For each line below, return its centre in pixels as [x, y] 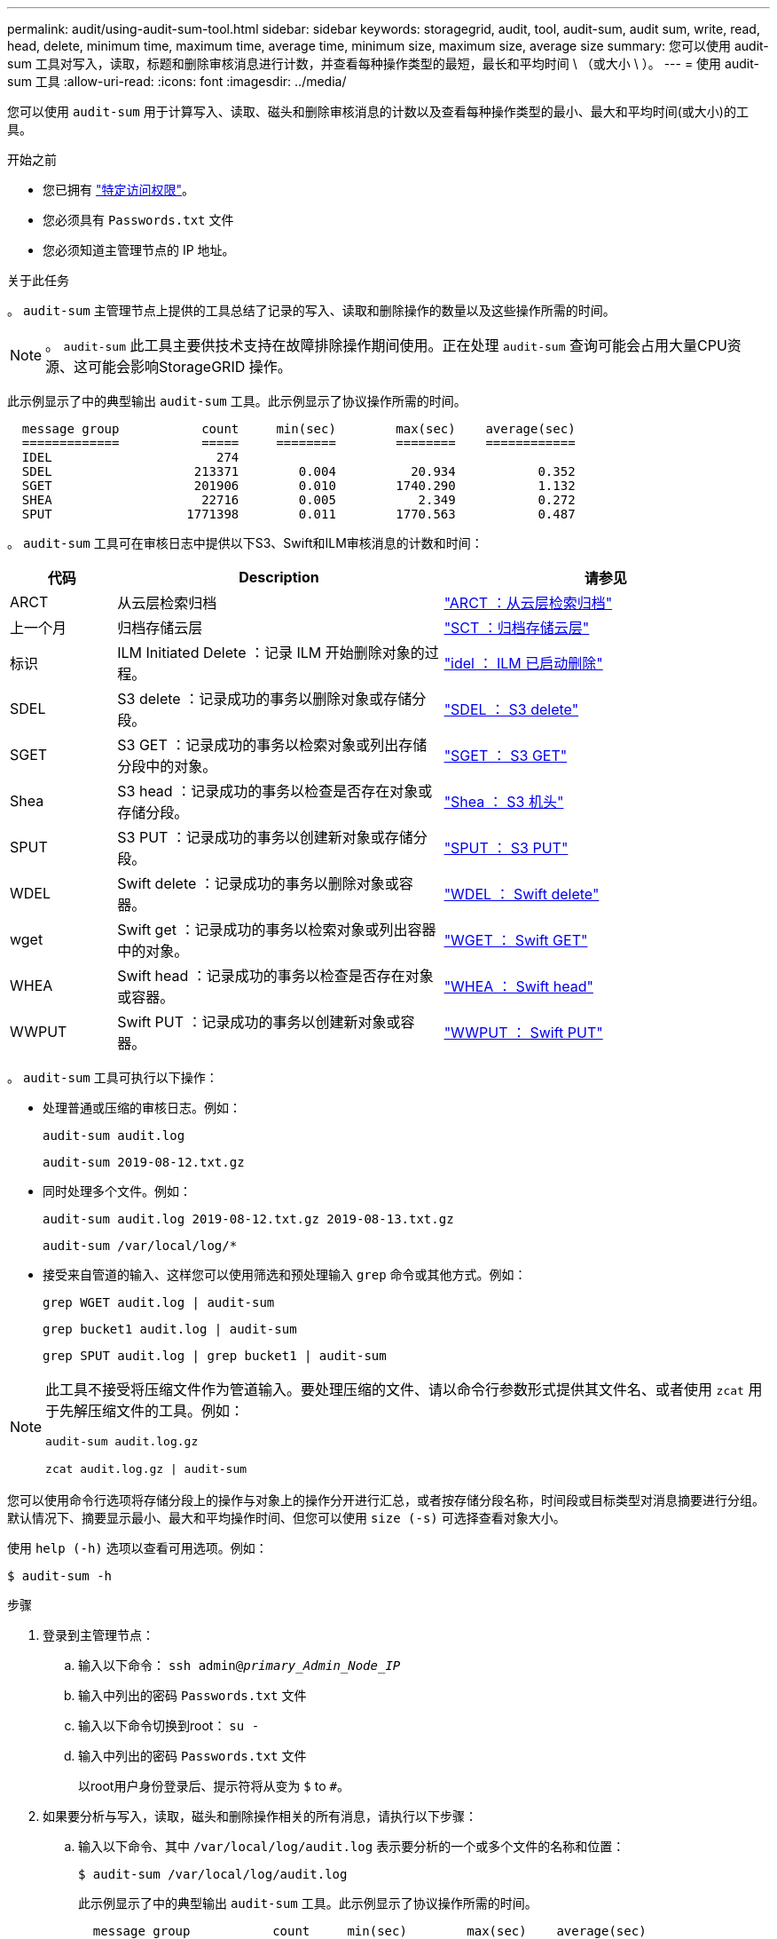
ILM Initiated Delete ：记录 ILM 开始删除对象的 [271, 653]
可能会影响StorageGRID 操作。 [190, 367]
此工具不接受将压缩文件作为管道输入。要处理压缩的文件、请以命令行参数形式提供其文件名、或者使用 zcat [395, 1389]
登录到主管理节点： [98, 1635]
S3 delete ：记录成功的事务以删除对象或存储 [265, 699]
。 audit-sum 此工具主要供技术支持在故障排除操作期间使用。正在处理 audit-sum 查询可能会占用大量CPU [386, 345]
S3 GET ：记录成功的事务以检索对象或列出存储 [272, 745]
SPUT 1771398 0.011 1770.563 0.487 [298, 514]
